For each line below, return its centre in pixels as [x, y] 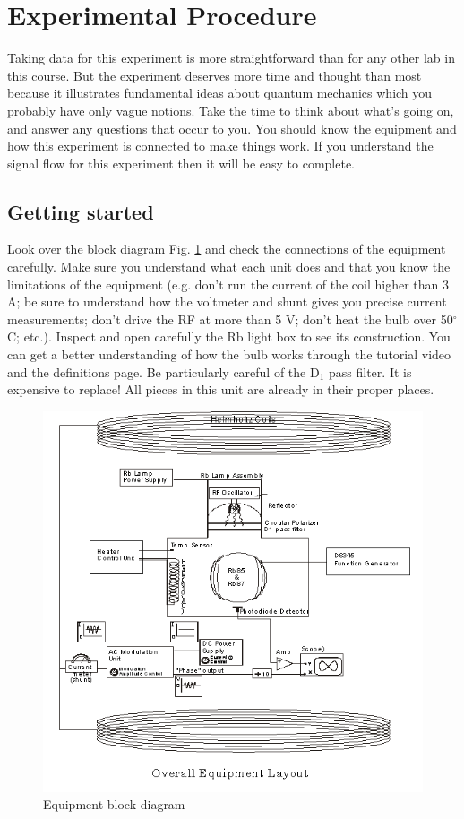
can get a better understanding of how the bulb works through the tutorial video [229, 354]
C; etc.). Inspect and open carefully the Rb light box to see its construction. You [229, 336]
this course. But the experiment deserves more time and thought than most [215, 75]
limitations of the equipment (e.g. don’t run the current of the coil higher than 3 [228, 284]
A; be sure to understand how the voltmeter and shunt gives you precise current [227, 302]
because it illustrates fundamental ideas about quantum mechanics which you [220, 93]
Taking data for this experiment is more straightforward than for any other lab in [231, 58]
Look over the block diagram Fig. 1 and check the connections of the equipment [227, 249]
